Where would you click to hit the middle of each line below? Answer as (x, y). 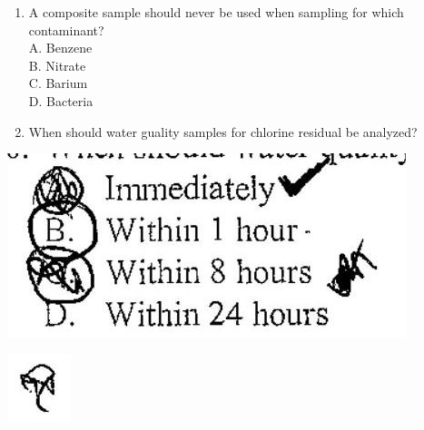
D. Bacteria (61, 100)
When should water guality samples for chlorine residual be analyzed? (223, 131)
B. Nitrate (57, 65)
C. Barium (58, 83)
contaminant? (66, 29)
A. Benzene (60, 48)
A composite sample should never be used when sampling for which (216, 12)
